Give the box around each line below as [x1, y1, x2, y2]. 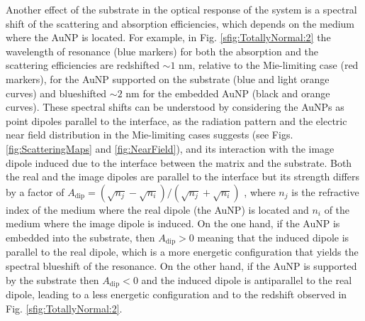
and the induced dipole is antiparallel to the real [141, 272, 352, 287]
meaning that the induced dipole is [197, 229, 349, 244]
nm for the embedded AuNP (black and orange [125, 85, 330, 100]
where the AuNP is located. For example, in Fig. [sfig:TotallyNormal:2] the [6, 30, 331, 45]
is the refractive [291, 184, 359, 199]
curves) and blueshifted [6, 85, 107, 100]
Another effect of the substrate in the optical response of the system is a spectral [6, 2, 357, 16]
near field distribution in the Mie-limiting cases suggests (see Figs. [6, 127, 293, 142]
